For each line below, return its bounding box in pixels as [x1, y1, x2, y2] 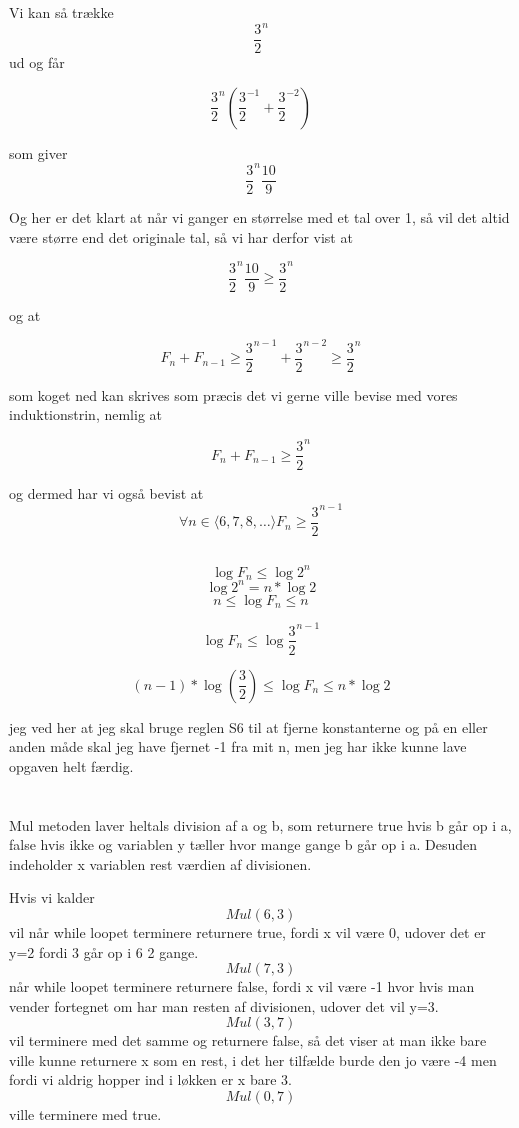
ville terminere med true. [9, 1104, 162, 1125]
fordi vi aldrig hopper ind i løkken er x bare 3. [9, 1069, 292, 1090]
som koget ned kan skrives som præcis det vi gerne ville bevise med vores [9, 384, 458, 405]
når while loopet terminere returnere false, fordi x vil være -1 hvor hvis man [9, 976, 475, 997]
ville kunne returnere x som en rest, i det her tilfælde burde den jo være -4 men [9, 1049, 497, 1070]
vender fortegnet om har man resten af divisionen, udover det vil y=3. [9, 995, 439, 1016]
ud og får [9, 52, 65, 73]
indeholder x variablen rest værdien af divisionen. [9, 853, 312, 874]
